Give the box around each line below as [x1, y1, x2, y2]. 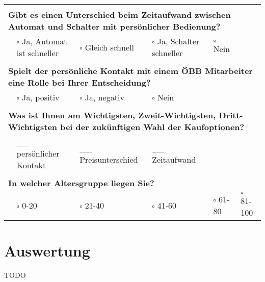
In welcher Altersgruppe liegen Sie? [8, 177, 154, 189]
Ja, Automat [22, 35, 67, 47]
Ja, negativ [85, 91, 124, 103]
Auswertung [4, 240, 90, 261]
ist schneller [16, 47, 59, 59]
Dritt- [219, 109, 243, 121]
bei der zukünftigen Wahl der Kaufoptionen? [60, 121, 245, 133]
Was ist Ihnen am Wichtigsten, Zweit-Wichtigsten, [8, 109, 216, 121]
